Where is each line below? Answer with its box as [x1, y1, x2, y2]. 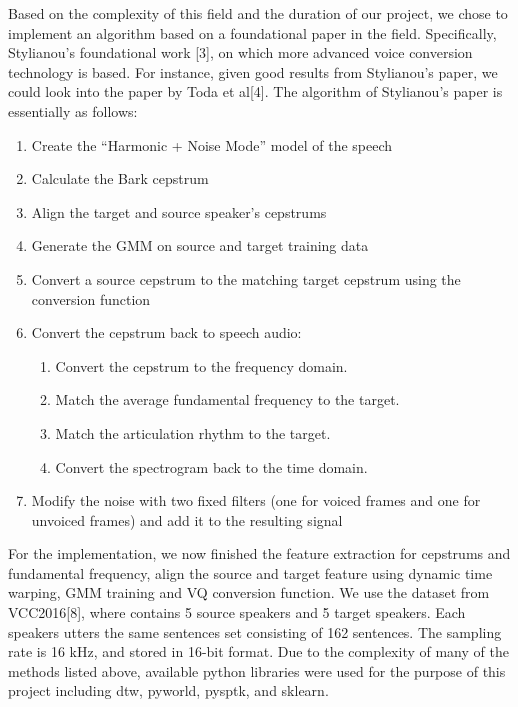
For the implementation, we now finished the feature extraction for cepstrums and [8, 543, 511, 564]
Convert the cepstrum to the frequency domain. [55, 355, 348, 376]
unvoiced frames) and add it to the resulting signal [31, 509, 343, 530]
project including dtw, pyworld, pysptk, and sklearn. [8, 680, 329, 701]
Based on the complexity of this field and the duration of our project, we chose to [8, 3, 508, 23]
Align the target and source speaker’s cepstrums [31, 201, 327, 222]
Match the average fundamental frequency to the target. [55, 389, 400, 410]
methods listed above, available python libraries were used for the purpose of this [8, 660, 506, 681]
